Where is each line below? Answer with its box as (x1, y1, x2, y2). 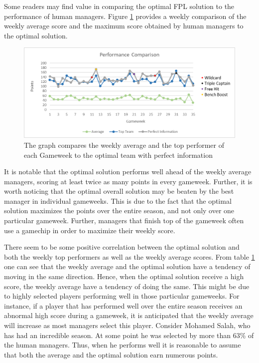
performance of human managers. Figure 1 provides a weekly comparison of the (4, 10, 247, 21)
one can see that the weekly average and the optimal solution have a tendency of (4, 261, 251, 272)
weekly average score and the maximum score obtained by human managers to (4, 20, 244, 31)
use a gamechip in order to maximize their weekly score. (4, 225, 175, 235)
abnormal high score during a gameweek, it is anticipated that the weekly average (4, 310, 254, 321)
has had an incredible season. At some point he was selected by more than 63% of (4, 330, 254, 340)
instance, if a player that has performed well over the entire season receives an (4, 300, 243, 311)
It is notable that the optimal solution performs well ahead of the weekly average (4, 166, 252, 177)
